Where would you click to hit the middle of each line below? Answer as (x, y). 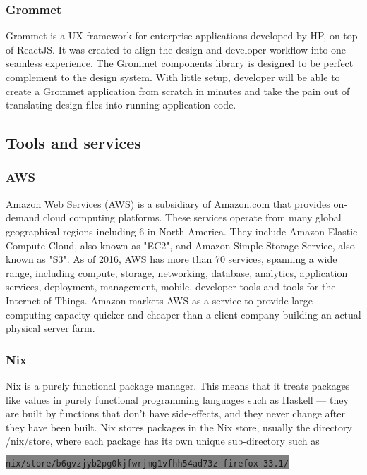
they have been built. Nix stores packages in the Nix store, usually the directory (179, 427)
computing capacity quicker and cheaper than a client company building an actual (183, 314)
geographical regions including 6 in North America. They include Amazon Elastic (182, 231)
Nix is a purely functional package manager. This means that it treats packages (178, 385)
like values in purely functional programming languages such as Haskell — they (177, 399)
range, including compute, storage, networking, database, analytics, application (177, 272)
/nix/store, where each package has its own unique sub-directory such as (163, 441)
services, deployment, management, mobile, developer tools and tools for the (171, 286)
